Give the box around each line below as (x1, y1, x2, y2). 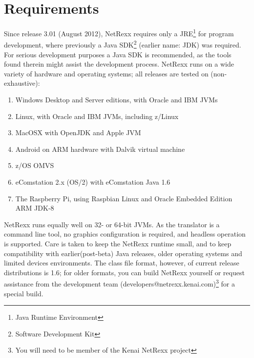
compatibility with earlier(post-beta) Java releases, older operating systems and (4, 248, 242, 258)
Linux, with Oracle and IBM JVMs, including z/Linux (15, 111, 179, 121)
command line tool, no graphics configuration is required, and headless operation (4, 229, 246, 239)
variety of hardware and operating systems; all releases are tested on (4, 68, 209, 78)
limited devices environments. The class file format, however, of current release (4, 258, 239, 268)
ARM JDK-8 (15, 203, 54, 213)
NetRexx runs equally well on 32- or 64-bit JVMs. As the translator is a (4, 219, 220, 229)
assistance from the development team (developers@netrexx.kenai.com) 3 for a (4, 277, 235, 288)
